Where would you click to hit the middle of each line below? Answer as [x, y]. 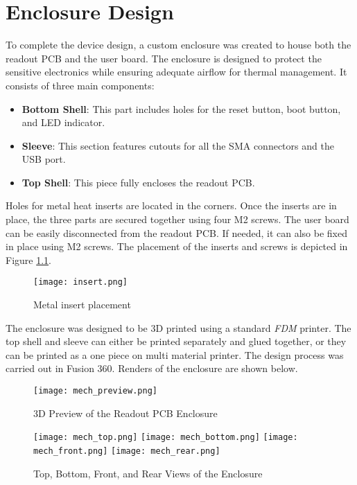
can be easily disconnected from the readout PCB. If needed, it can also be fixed [177, 232]
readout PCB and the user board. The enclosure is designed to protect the [164, 58]
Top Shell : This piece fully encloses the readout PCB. [138, 182]
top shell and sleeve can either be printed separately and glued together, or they [176, 341]
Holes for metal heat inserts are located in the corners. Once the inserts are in [171, 205]
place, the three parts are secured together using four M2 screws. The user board [177, 219]
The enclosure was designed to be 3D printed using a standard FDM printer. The [178, 327]
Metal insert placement [82, 305]
